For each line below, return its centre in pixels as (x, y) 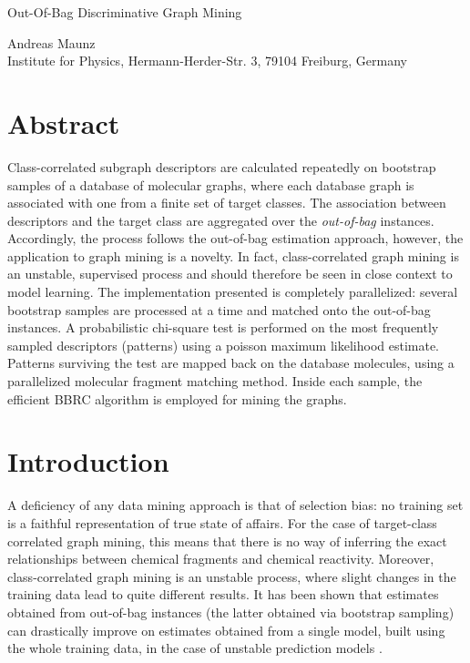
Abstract (64, 122)
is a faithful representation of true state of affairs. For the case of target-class (222, 522)
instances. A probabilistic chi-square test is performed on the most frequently (223, 327)
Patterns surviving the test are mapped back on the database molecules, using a (231, 363)
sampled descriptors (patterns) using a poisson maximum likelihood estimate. (224, 345)
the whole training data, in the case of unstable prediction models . (195, 648)
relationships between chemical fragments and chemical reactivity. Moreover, (221, 559)
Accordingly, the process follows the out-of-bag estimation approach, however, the (235, 238)
